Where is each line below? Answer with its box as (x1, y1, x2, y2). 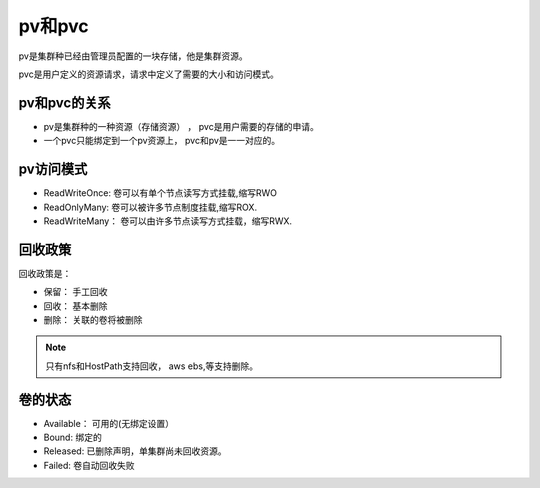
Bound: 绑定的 (43, 431, 102, 444)
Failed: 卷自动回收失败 (43, 459, 135, 471)
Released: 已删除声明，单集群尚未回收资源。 (43, 445, 227, 457)
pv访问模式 (18, 161, 88, 178)
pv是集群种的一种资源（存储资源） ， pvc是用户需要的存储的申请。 (43, 120, 319, 132)
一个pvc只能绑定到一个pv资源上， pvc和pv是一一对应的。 (43, 135, 281, 147)
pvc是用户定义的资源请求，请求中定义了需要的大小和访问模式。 (18, 68, 279, 80)
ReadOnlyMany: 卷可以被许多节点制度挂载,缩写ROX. (43, 201, 258, 213)
